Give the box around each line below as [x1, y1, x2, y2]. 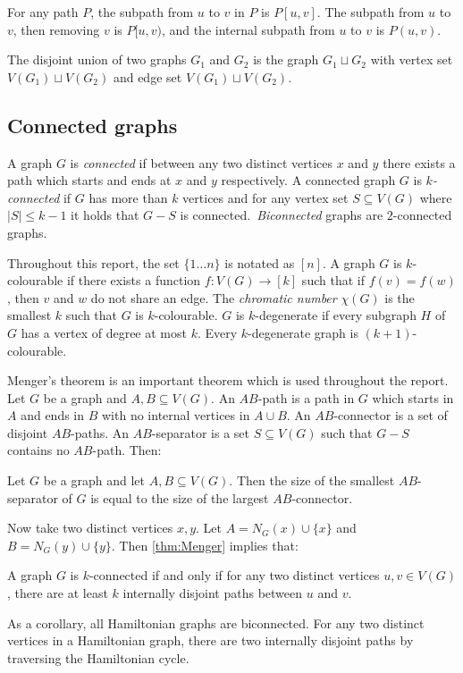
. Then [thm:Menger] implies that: [111, 535, 299, 554]
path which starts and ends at [7, 171, 172, 189]
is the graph [253, 50, 319, 69]
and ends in [21, 406, 85, 425]
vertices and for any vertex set [182, 188, 349, 206]
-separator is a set [151, 423, 250, 442]
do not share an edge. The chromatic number [90, 288, 337, 307]
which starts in [372, 388, 454, 407]
